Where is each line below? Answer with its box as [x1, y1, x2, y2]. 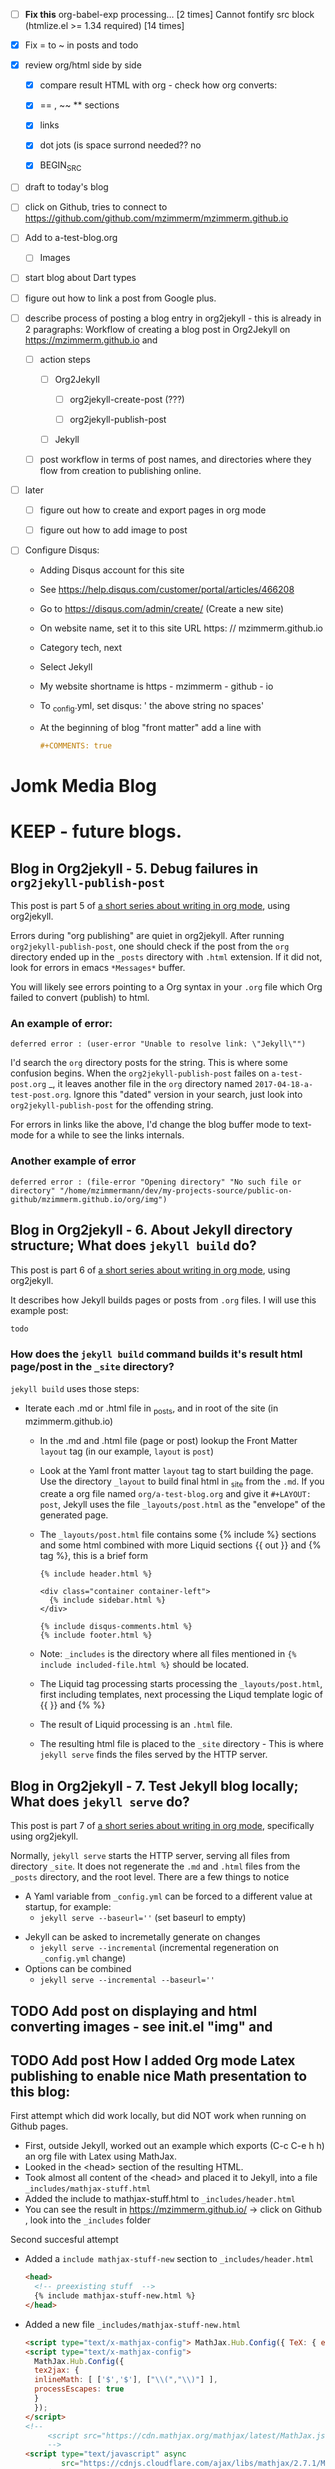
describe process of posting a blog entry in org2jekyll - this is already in [24, 312, 322, 324]
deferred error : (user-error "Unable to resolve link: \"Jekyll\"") [10, 1039, 307, 1049]
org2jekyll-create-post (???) [69, 393, 185, 405]
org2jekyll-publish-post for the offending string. [10, 1099, 214, 1111]
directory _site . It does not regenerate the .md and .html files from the [10, 1860, 301, 1873]
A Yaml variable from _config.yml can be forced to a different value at [24, 1890, 313, 1903]
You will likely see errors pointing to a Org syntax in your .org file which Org [10, 981, 323, 993]
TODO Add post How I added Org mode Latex [10, 2052, 296, 2069]
